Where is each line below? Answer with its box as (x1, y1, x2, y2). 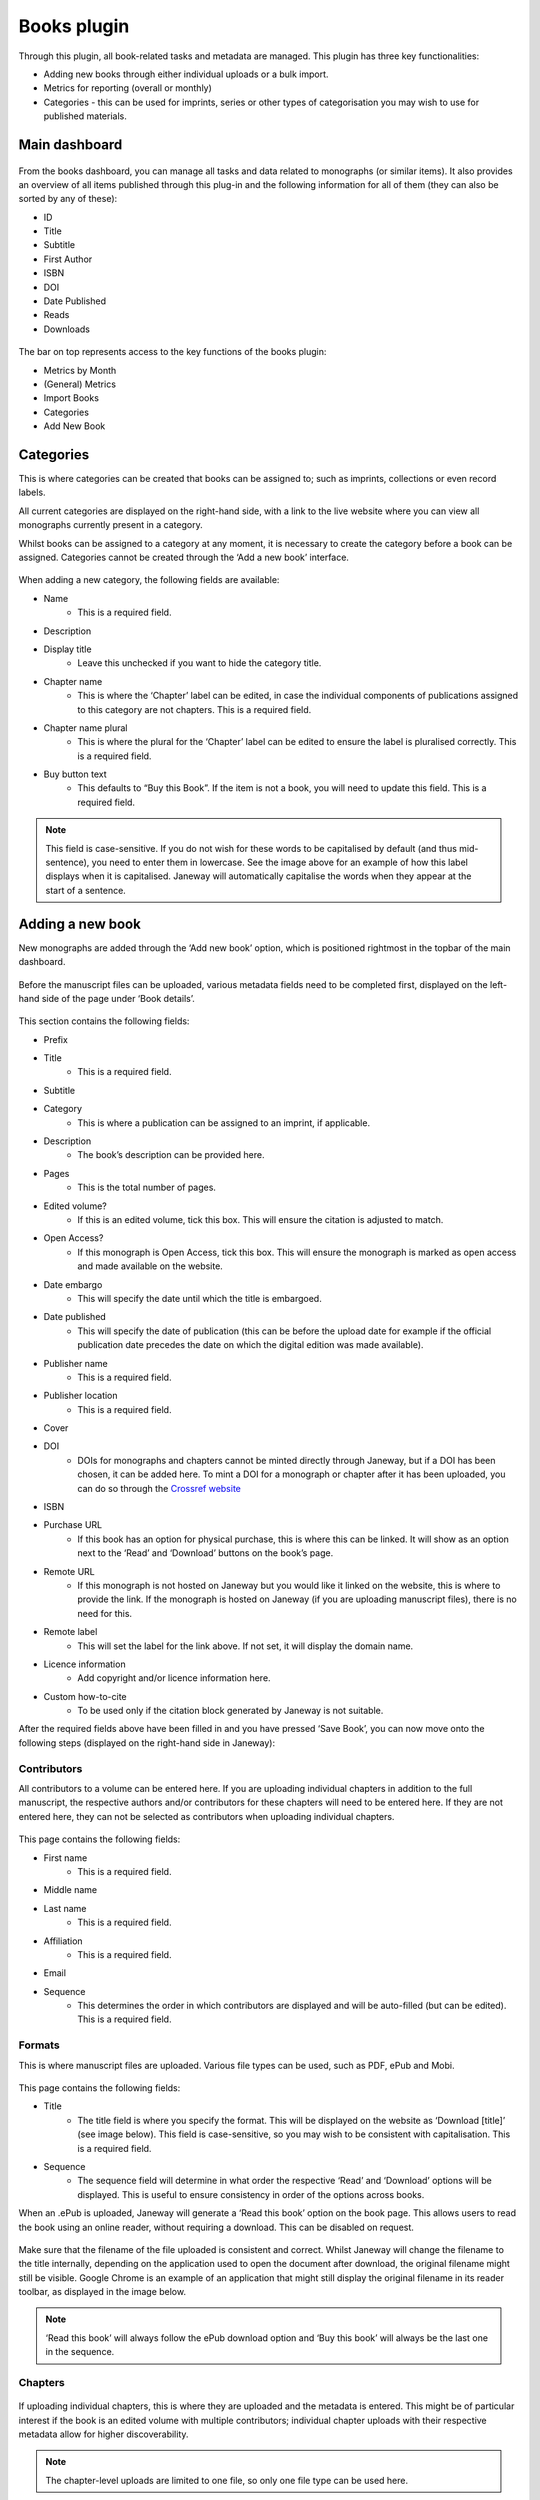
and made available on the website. (77, 1260, 224, 1272)
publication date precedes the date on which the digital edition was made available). (77, 1339, 424, 1351)
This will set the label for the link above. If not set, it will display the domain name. (77, 1640, 414, 1652)
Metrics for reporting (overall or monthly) (43, 82, 212, 94)
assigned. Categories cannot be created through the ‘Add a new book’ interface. (18, 551, 350, 564)
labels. (18, 486, 46, 499)
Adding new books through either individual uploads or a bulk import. (43, 68, 329, 80)
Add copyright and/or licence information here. (77, 1672, 271, 1684)
